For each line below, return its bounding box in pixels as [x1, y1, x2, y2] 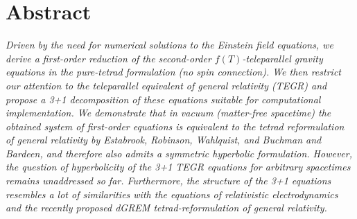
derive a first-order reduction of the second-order [6, 51, 211, 65]
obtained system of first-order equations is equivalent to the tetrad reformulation [6, 119, 345, 133]
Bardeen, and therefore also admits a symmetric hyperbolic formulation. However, [6, 146, 352, 160]
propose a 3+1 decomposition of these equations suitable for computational [6, 91, 321, 106]
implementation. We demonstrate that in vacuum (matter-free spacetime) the [6, 105, 331, 120]
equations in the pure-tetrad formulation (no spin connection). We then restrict [6, 64, 341, 79]
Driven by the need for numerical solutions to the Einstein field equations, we [6, 37, 333, 52]
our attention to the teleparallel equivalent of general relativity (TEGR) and [6, 78, 327, 92]
